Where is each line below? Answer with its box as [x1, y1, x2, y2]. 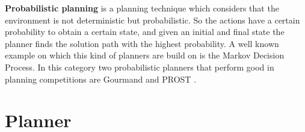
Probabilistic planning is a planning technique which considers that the [5, 2, 279, 14]
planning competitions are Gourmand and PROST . [5, 72, 197, 85]
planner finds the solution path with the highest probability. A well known [5, 37, 279, 49]
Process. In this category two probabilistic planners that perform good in [5, 60, 274, 73]
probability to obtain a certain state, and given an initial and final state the [5, 25, 285, 38]
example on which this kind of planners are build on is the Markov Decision [5, 49, 285, 61]
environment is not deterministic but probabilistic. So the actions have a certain [5, 13, 300, 26]
